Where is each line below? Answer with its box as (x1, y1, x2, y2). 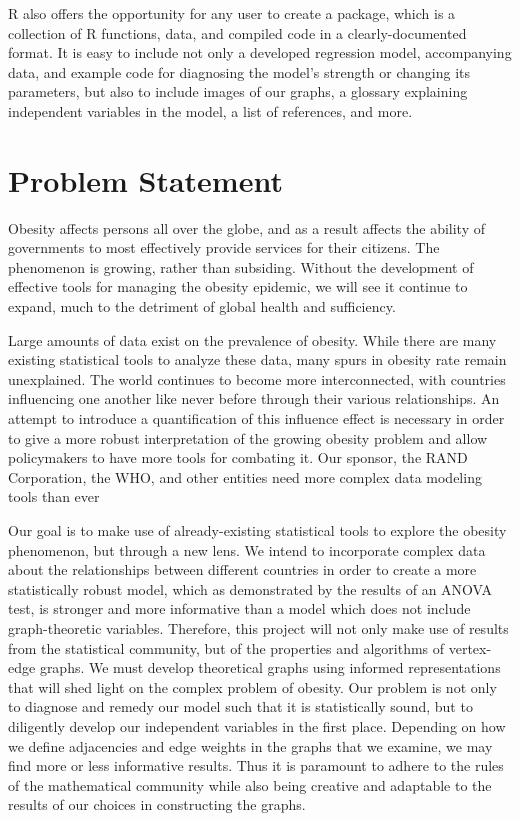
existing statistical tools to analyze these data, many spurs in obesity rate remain (8, 349, 507, 370)
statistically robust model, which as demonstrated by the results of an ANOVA (8, 578, 493, 599)
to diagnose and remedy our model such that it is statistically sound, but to (8, 696, 473, 717)
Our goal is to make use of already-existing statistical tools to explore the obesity (8, 520, 507, 540)
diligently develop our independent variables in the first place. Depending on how (8, 715, 506, 736)
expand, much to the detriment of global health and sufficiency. (8, 296, 396, 317)
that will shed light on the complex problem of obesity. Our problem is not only (8, 676, 497, 697)
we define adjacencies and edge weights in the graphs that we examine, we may (8, 735, 493, 756)
